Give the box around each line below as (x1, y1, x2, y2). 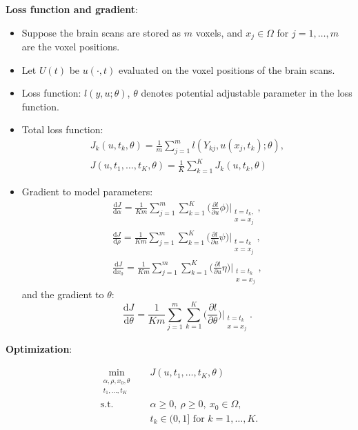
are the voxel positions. (21, 39, 120, 54)
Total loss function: (21, 122, 103, 137)
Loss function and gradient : (6, 2, 138, 16)
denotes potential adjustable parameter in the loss (141, 86, 352, 100)
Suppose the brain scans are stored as (21, 25, 181, 39)
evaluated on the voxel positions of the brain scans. (119, 62, 335, 77)
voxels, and (195, 25, 243, 39)
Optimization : (6, 342, 72, 356)
